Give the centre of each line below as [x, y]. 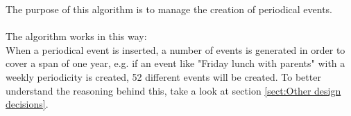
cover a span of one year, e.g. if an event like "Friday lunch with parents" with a [175, 63]
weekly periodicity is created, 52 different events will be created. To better [163, 76]
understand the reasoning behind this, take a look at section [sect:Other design [173, 90]
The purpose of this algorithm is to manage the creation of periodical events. [169, 9]
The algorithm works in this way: [76, 36]
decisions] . [27, 104]
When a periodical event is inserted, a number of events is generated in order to [175, 49]
